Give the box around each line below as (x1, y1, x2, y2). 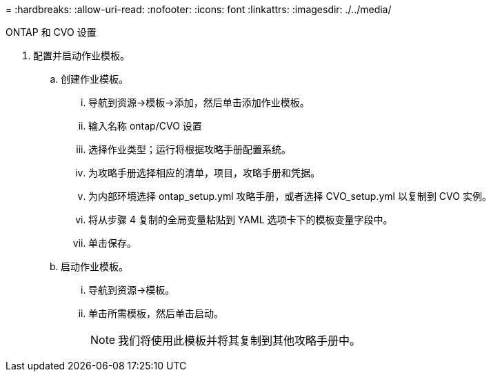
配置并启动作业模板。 (33, 50, 130, 61)
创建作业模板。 (61, 73, 128, 85)
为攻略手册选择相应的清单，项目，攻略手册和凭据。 (88, 167, 320, 179)
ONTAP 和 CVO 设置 (6, 26, 97, 38)
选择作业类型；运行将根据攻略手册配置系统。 (88, 143, 291, 155)
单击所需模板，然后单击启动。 (88, 307, 223, 319)
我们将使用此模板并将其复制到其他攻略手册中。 (118, 334, 361, 347)
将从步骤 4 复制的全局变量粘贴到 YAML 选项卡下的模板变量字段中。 (88, 214, 393, 225)
